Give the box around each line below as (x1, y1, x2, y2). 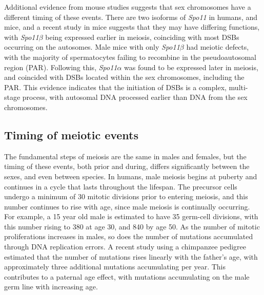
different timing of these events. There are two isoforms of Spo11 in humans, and (4, 11, 258, 22)
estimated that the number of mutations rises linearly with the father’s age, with (4, 251, 258, 262)
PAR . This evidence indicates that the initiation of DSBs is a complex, (4, 81, 227, 92)
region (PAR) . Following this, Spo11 (4, 61, 117, 72)
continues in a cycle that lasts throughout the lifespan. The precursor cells (4, 181, 237, 192)
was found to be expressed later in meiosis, (124, 61, 258, 72)
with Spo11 (4, 31, 39, 42)
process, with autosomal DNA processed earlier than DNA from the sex (22, 92, 248, 102)
